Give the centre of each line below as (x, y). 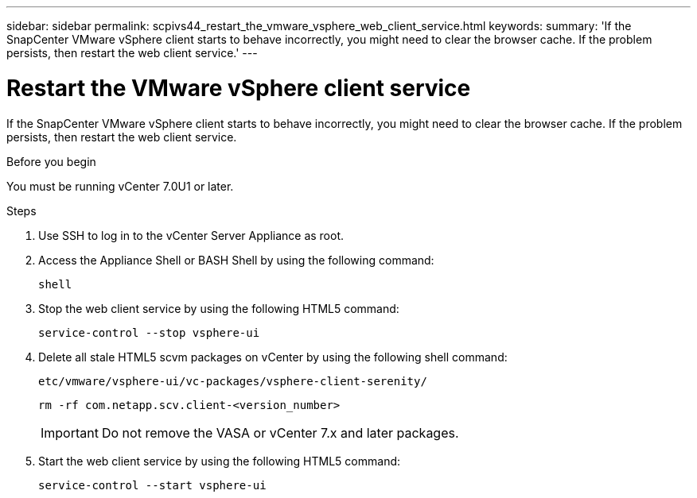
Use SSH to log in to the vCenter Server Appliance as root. (191, 235)
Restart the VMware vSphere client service (239, 88)
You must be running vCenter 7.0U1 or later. (120, 186)
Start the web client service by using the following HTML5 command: (220, 461)
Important (70, 432)
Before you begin (51, 161)
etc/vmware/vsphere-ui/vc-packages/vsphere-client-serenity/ (233, 381)
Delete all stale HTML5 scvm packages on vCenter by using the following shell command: (273, 357)
